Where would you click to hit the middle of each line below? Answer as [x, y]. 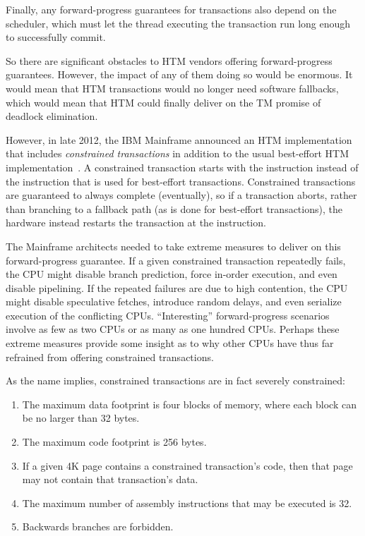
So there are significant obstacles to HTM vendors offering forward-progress [169, 60]
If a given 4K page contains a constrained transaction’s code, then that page [187, 465]
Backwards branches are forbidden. [98, 526]
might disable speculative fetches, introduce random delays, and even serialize [174, 301]
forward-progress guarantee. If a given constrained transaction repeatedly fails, [176, 260]
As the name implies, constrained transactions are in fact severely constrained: [175, 380]
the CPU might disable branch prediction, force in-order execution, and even [172, 274]
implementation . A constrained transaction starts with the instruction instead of [182, 167]
